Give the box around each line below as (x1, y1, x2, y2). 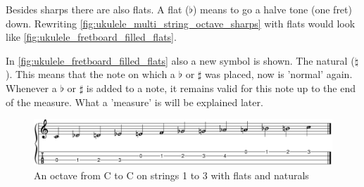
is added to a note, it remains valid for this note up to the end (86, 80, 356, 95)
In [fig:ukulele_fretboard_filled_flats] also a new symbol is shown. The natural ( (6, 53, 355, 67)
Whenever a (6, 80, 57, 95)
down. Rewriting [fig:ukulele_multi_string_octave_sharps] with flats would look (6, 15, 356, 30)
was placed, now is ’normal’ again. (204, 67, 353, 82)
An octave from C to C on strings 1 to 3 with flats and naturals (34, 168, 309, 182)
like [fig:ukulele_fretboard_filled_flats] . (6, 30, 177, 44)
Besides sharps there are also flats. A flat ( (6, 2, 189, 16)
